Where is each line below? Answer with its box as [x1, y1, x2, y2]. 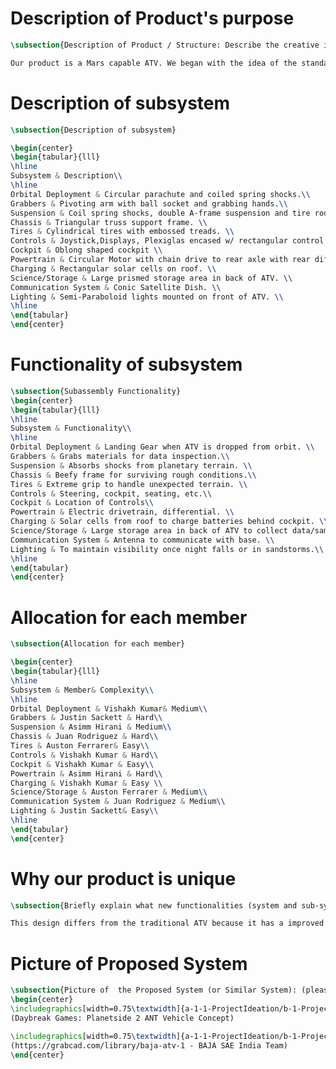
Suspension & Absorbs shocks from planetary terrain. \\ [10, 460, 253, 471]
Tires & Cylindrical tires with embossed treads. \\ [10, 227, 235, 237]
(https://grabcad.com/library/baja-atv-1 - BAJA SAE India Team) [10, 1040, 288, 1051]
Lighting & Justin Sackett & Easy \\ [10, 806, 159, 816]
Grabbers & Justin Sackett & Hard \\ [10, 713, 163, 723]
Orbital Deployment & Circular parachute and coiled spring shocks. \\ [10, 189, 311, 199]
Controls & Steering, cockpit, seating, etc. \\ [10, 488, 213, 499]
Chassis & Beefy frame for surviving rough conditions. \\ [10, 470, 257, 480]
